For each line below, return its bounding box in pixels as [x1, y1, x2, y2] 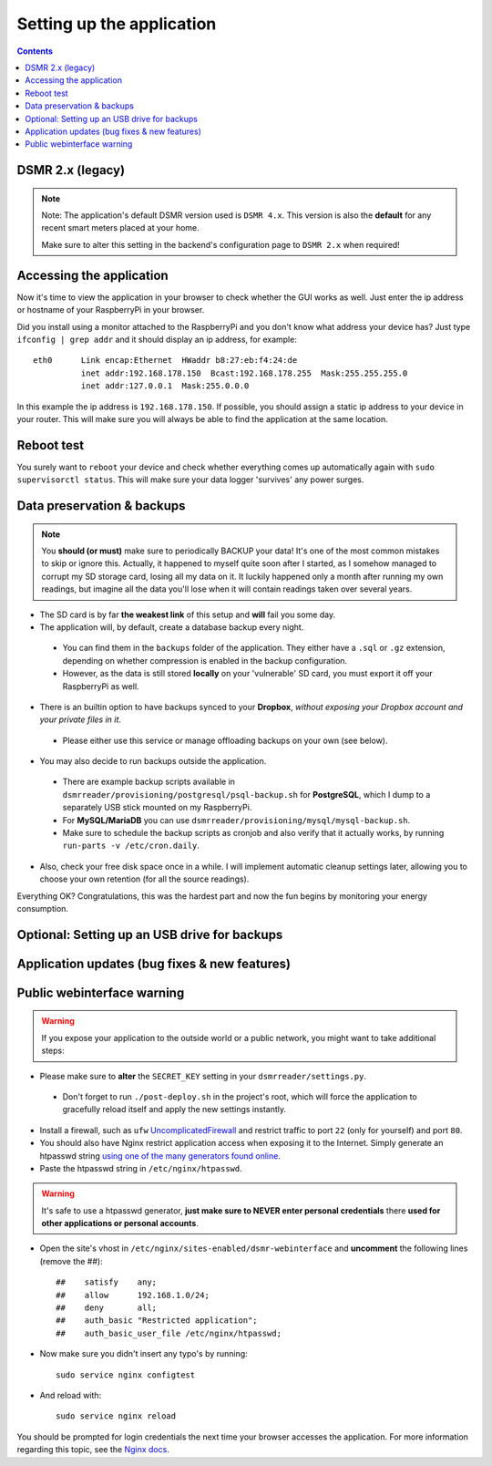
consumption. [16, 903, 68, 914]
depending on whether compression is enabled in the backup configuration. [62, 655, 348, 666]
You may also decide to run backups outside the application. [39, 756, 267, 767]
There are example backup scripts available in [62, 776, 236, 788]
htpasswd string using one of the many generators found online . [39, 1150, 282, 1161]
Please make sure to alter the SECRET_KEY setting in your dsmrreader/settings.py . [39, 1070, 366, 1081]
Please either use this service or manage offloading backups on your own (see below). [62, 735, 388, 746]
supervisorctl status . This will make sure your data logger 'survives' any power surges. [16, 474, 364, 485]
